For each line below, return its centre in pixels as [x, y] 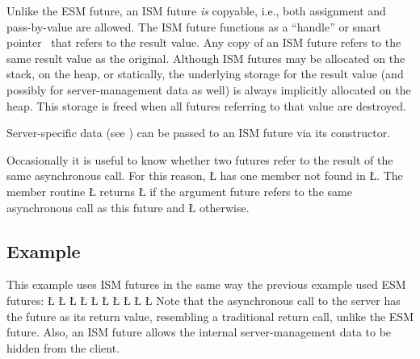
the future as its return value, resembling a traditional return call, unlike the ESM [210, 316]
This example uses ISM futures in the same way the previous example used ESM [206, 284]
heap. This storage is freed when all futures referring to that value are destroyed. [206, 105]
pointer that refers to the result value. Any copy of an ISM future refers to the [204, 42]
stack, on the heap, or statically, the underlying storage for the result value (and [205, 74]
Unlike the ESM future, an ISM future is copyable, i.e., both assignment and [196, 10]
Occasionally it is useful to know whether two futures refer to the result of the [200, 159]
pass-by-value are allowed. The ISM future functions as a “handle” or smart [194, 26]
